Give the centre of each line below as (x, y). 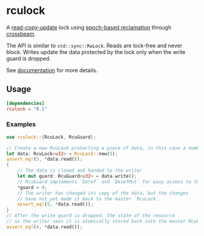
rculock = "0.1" (27, 109)
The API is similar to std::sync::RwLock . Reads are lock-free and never (94, 46)
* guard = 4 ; (32, 187)
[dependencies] (25, 103)
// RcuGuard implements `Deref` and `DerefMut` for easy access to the (110, 182)
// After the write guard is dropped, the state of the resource (90, 216)
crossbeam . (21, 33)
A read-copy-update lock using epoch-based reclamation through (89, 27)
